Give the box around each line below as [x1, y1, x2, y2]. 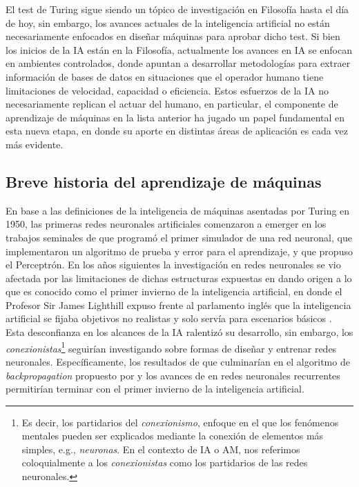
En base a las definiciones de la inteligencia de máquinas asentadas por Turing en [6, 203, 350, 217]
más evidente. [6, 137, 64, 151]
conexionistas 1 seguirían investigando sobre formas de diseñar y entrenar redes [6, 339, 337, 355]
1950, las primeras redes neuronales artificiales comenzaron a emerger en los [6, 217, 327, 231]
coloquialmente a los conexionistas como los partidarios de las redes [21, 455, 308, 470]
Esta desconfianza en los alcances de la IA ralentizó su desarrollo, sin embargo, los [6, 325, 353, 339]
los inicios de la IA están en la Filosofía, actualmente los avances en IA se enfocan [6, 42, 352, 57]
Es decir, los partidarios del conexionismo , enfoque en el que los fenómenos [21, 415, 339, 429]
